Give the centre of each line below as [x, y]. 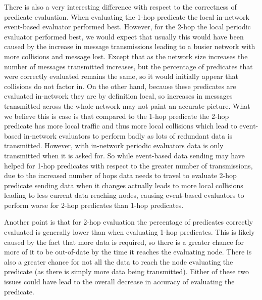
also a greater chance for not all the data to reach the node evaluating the [119, 261]
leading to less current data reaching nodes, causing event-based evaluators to [124, 195]
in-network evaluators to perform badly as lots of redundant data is [128, 135]
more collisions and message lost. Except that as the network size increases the [126, 56]
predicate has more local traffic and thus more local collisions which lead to [121, 126]
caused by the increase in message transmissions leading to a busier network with [130, 46]
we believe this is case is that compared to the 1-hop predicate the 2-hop [117, 116]
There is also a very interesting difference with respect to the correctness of [120, 7]
